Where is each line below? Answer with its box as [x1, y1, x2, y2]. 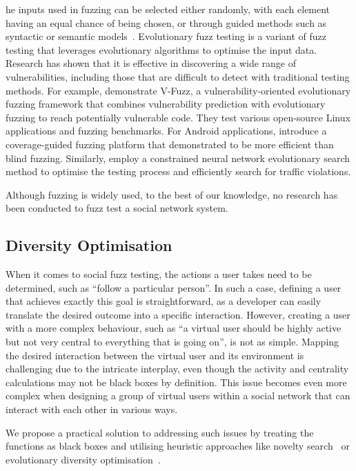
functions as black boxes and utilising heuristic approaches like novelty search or [6, 439, 350, 453]
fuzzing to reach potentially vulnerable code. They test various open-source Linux [6, 110, 350, 124]
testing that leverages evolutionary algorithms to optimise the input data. [6, 42, 317, 57]
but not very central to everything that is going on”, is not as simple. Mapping [6, 334, 339, 349]
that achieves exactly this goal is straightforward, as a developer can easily [6, 294, 322, 308]
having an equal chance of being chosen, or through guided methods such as [6, 15, 327, 30]
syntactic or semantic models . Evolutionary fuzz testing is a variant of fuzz [6, 29, 327, 43]
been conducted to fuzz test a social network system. [6, 201, 228, 215]
